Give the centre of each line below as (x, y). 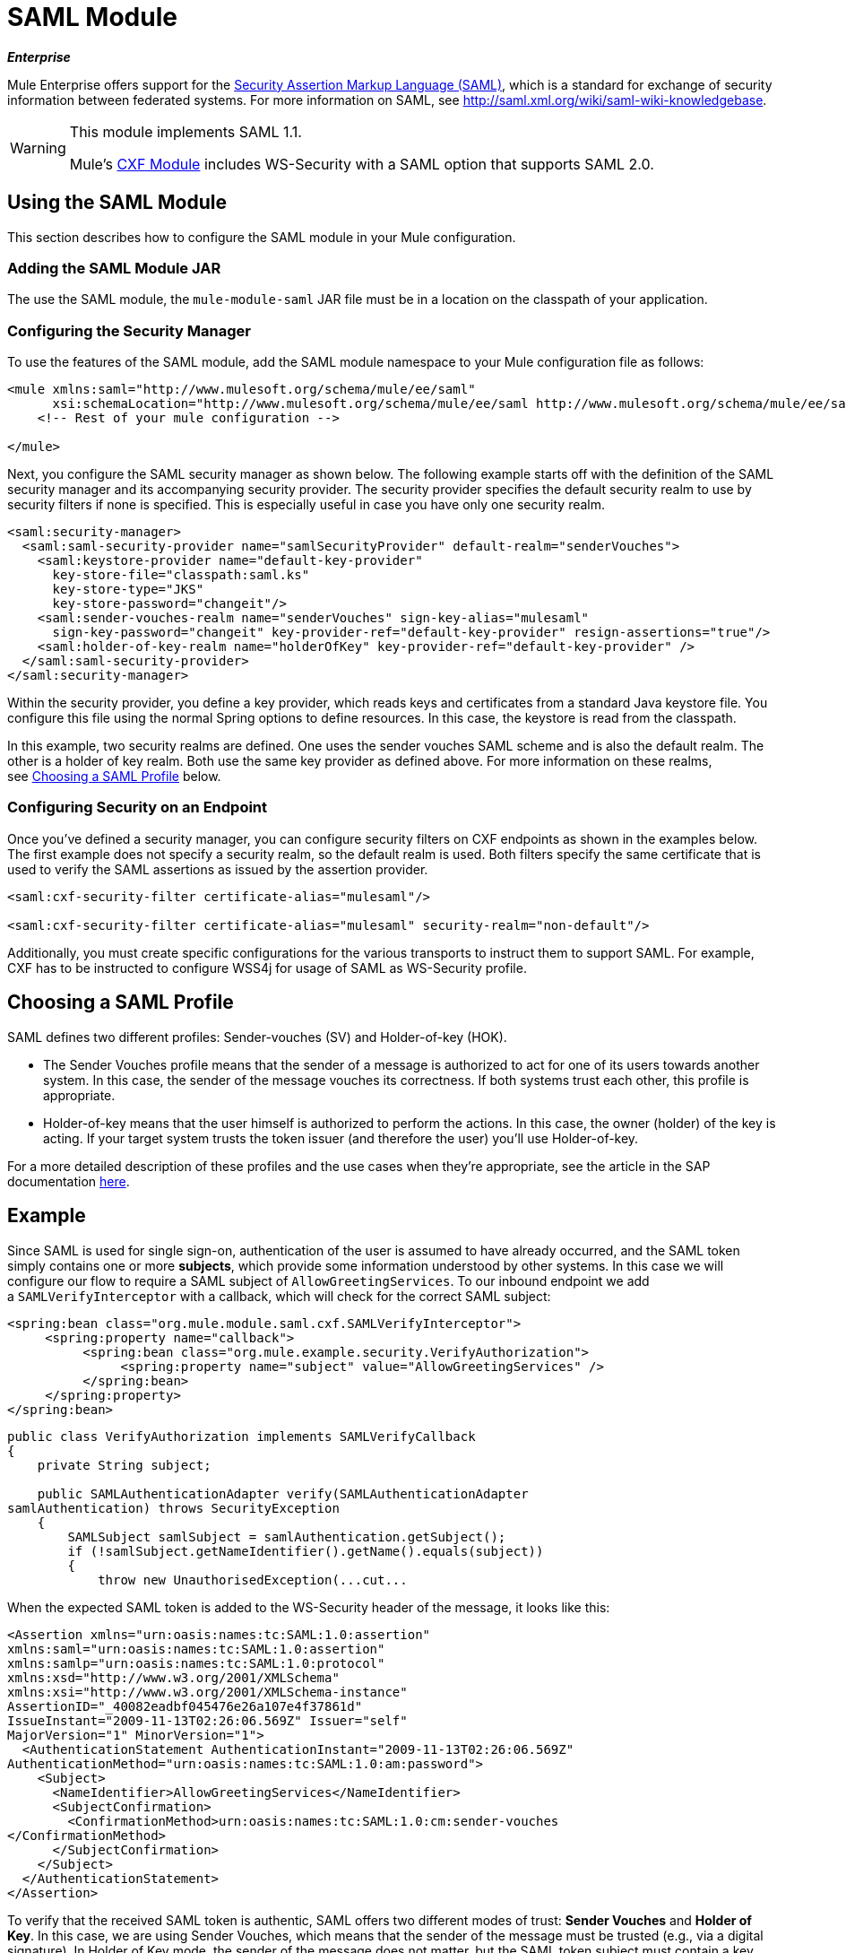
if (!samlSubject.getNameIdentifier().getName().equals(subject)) (306, 1551)
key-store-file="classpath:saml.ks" (181, 575)
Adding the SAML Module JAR (114, 268)
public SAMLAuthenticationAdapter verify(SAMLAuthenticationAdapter (283, 1493)
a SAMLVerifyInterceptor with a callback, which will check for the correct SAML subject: (279, 1296)
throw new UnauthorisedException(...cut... (253, 1580)
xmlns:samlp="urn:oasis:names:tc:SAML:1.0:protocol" (196, 1663)
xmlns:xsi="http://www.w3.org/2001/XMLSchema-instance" (207, 1692)
